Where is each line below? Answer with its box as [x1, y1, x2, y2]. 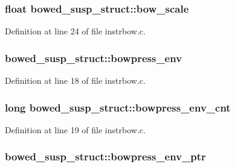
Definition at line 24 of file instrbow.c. [5, 25, 146, 37]
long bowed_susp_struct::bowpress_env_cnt [5, 99, 231, 115]
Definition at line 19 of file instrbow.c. [5, 123, 146, 136]
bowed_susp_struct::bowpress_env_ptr [5, 149, 206, 164]
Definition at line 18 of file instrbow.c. [5, 74, 146, 87]
